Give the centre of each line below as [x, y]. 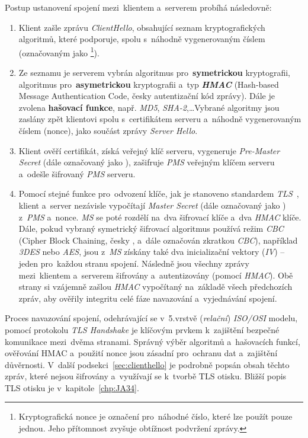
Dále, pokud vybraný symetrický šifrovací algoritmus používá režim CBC [151, 228]
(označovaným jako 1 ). [59, 52]
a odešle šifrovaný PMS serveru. [77, 173]
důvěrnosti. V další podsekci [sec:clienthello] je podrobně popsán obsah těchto [147, 364]
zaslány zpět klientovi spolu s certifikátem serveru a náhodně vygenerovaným [160, 119]
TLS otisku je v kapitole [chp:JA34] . [72, 387]
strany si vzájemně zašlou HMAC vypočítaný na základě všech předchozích [155, 287]
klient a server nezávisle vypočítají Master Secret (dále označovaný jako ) [152, 205]
